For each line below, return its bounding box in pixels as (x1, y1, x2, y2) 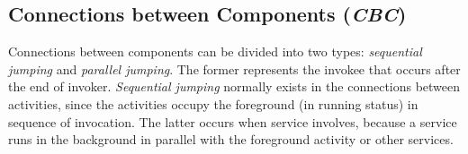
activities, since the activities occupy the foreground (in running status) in (8, 94, 418, 113)
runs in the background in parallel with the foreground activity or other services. (8, 130, 454, 149)
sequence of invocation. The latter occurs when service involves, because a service (8, 112, 457, 131)
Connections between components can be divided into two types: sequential (8, 42, 422, 61)
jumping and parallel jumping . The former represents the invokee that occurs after (8, 59, 461, 78)
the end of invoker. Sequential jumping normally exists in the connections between (8, 77, 461, 96)
